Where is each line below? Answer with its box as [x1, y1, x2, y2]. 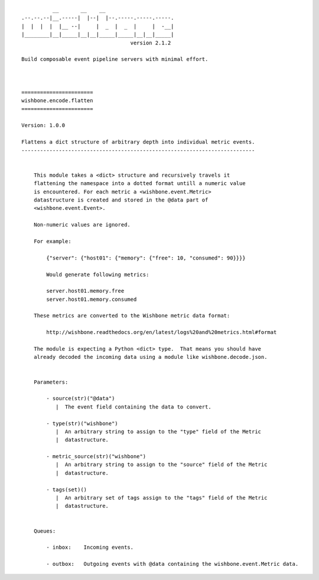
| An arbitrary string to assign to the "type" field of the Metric [55, 428, 262, 435]
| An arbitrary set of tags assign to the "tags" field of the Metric [55, 494, 268, 501]
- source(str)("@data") [46, 395, 115, 402]
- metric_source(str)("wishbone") [46, 453, 147, 460]
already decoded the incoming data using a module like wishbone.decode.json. [33, 354, 268, 361]
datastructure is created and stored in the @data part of [33, 196, 209, 203]
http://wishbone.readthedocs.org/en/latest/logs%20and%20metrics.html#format [46, 329, 277, 336]
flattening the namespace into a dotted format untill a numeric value [33, 180, 246, 187]
